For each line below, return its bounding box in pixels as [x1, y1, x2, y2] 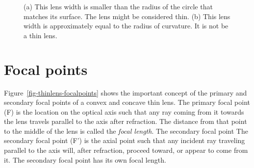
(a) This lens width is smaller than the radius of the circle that [24, 1, 213, 11]
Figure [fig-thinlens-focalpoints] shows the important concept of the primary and [4, 87, 247, 97]
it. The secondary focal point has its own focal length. [4, 154, 166, 165]
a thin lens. [24, 30, 57, 40]
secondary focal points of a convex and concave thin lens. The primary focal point [4, 97, 251, 107]
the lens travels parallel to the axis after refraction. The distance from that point [4, 116, 247, 126]
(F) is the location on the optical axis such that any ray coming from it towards [4, 106, 244, 117]
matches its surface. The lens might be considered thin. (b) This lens [24, 11, 230, 21]
